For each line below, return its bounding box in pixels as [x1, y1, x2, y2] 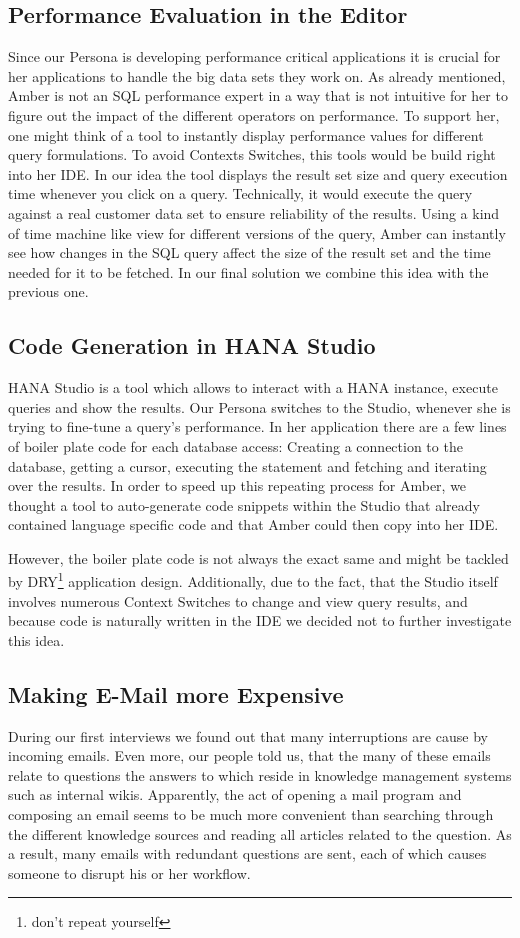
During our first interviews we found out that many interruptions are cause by [8, 725, 488, 746]
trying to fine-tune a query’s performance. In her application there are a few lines [8, 416, 507, 437]
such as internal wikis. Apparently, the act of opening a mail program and [8, 784, 462, 805]
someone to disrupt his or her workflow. [8, 862, 251, 883]
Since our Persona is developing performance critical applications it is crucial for [8, 46, 501, 67]
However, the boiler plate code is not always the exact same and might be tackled [8, 547, 509, 568]
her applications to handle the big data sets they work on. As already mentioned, [8, 65, 506, 86]
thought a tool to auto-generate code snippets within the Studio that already [8, 494, 480, 515]
